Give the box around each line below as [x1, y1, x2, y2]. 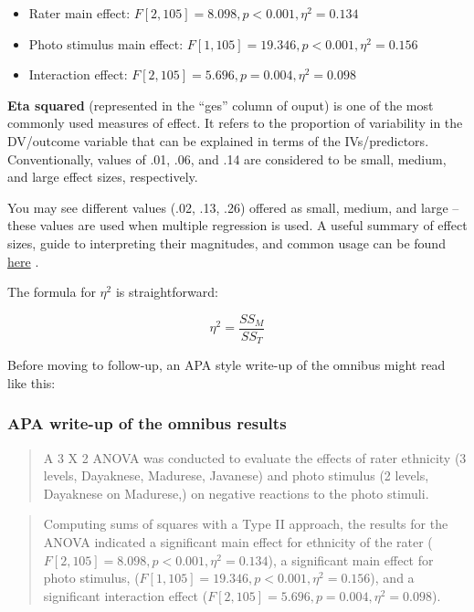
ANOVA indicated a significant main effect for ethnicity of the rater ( [43, 533, 433, 552]
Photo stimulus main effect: [28, 34, 184, 53]
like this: [7, 373, 56, 392]
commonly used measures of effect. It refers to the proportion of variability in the [7, 113, 463, 132]
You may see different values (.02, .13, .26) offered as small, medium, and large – [7, 197, 459, 216]
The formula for [7, 282, 96, 301]
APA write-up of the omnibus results [7, 412, 287, 435]
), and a [370, 568, 415, 587]
